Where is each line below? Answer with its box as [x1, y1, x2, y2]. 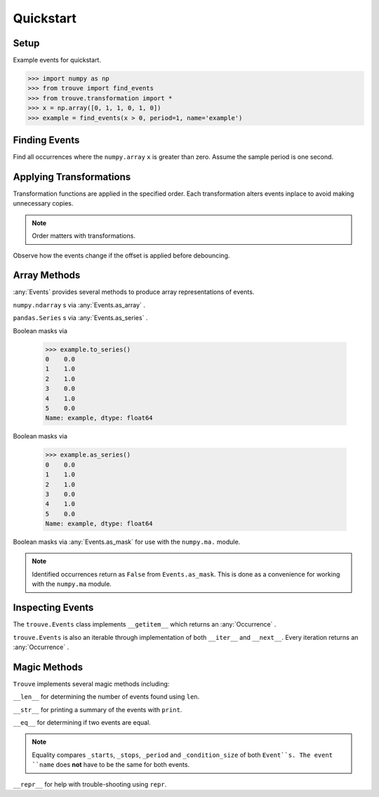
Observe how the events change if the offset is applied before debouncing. [13, 251, 230, 260]
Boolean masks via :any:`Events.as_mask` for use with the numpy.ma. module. [13, 537, 241, 547]
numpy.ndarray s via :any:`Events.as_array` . [13, 300, 145, 309]
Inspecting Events [13, 602, 94, 614]
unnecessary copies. [13, 199, 74, 208]
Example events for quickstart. [13, 56, 102, 65]
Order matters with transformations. [32, 232, 136, 240]
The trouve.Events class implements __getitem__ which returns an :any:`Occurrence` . [13, 620, 277, 629]
